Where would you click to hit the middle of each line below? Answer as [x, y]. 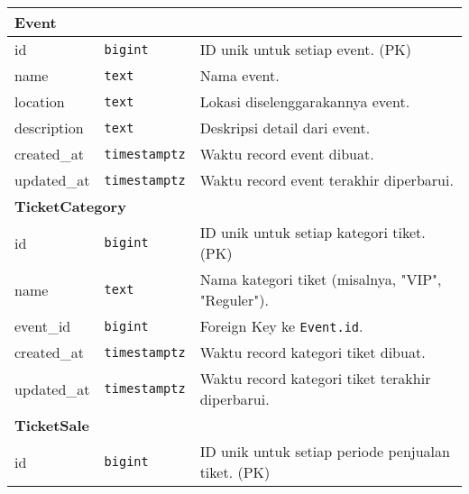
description [49, 128]
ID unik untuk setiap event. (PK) [305, 49]
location [40, 101]
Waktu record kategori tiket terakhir [315, 378]
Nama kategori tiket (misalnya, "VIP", [321, 279]
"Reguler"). [234, 300]
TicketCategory [70, 206]
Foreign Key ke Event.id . [281, 326]
